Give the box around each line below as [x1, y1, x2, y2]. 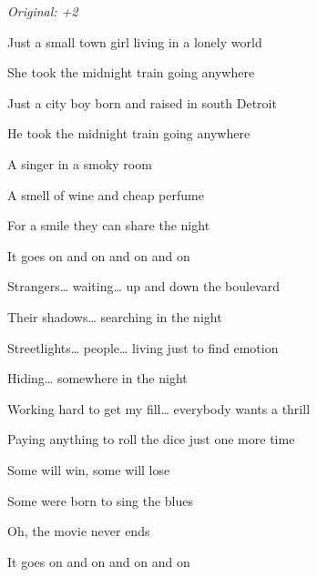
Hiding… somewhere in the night [7, 369, 188, 388]
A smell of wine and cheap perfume [7, 185, 204, 204]
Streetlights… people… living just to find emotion [7, 338, 279, 357]
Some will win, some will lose [7, 460, 170, 479]
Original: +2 [7, 2, 78, 20]
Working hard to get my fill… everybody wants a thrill [7, 399, 311, 418]
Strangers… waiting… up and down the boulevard [7, 277, 280, 296]
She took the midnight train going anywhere [7, 63, 255, 82]
